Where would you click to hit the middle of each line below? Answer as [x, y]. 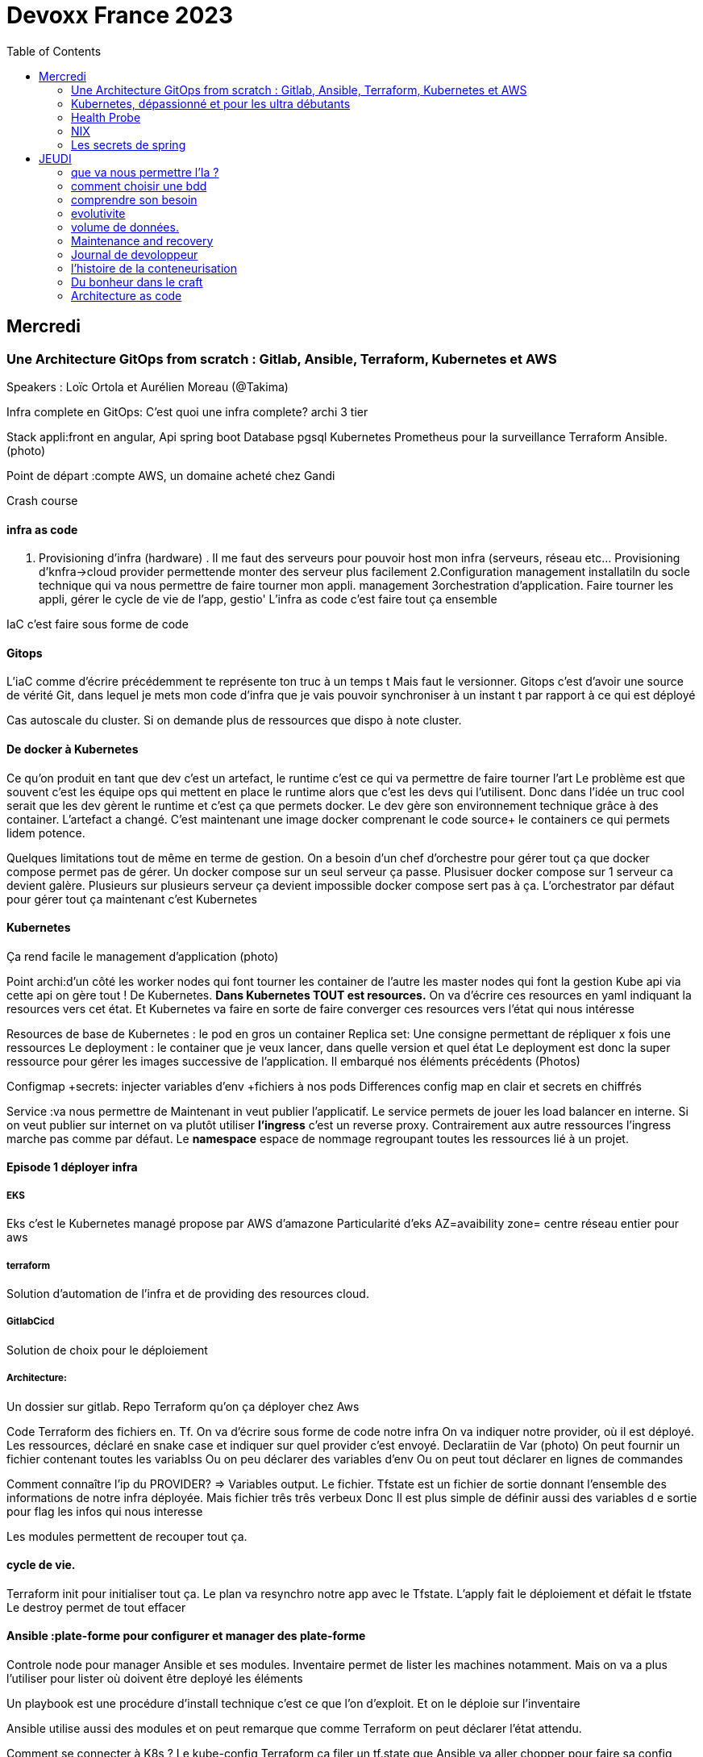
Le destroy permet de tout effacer [96, 1607]
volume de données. [125, 227]
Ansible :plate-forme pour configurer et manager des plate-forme [186, 1636]
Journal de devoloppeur [135, 254]
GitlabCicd [31, 1322]
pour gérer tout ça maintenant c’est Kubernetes [132, 899]
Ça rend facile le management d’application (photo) [143, 956]
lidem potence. [46, 833]
